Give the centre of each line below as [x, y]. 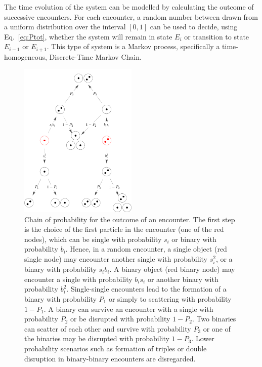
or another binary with [183, 279]
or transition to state [217, 36]
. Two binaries [214, 319]
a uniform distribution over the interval [65, 27]
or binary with [194, 239]
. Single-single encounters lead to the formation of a [146, 289]
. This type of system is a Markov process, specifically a [133, 46]
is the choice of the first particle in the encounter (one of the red [124, 229]
